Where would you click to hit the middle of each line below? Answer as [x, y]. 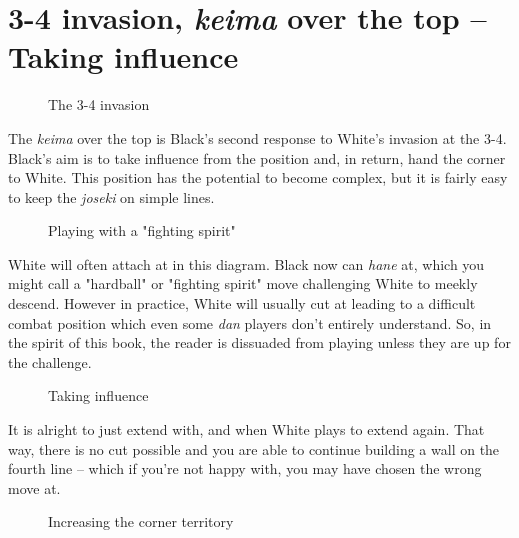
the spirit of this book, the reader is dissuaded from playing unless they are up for [259, 342]
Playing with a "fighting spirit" [142, 230]
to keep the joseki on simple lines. [111, 196]
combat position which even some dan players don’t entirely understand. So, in [250, 322]
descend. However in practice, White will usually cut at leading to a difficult [242, 303]
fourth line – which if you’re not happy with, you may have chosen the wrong [245, 468]
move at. [34, 487]
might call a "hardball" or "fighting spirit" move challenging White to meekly [243, 283]
